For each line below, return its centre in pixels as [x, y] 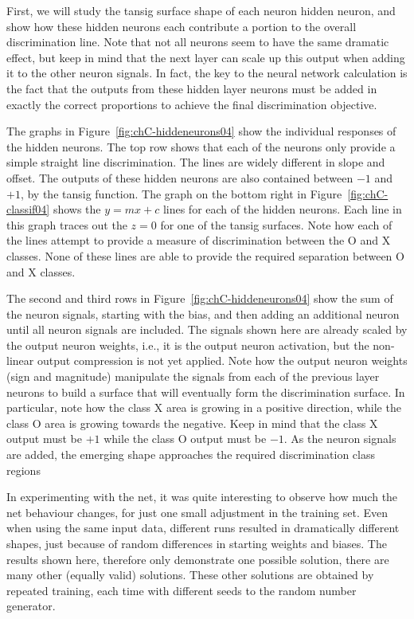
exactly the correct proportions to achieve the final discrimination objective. [192, 104]
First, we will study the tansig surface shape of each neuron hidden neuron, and [201, 10]
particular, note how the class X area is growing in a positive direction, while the [204, 407]
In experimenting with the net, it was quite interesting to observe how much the [202, 497]
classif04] [28, 209]
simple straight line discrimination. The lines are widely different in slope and [196, 162]
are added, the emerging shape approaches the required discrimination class [191, 454]
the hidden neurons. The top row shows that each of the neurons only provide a [201, 146]
